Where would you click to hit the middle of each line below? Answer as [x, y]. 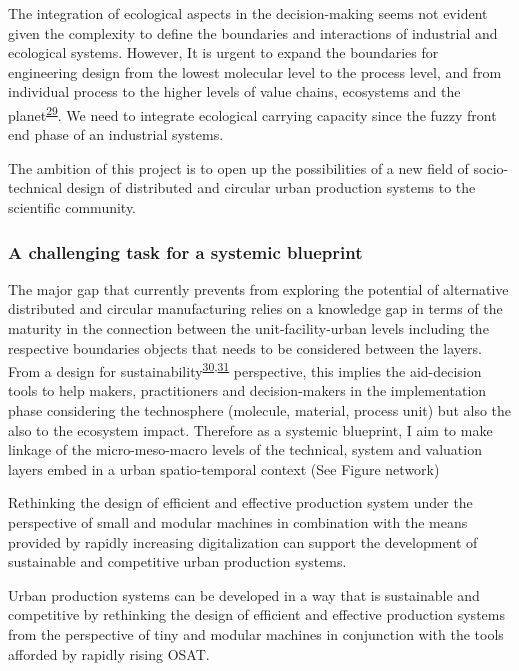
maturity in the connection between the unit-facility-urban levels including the [248, 328]
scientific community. [72, 207]
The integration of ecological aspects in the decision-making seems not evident [248, 13]
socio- [491, 167]
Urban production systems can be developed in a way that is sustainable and [244, 594]
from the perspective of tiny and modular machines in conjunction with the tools [256, 633]
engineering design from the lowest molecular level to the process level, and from [255, 71]
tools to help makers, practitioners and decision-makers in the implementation [247, 390]
